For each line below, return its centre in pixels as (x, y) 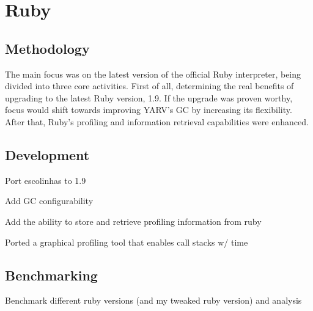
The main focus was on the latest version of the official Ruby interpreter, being (153, 74)
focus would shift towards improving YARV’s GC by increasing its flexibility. (149, 110)
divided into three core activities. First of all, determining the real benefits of (149, 86)
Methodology (47, 48)
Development (47, 154)
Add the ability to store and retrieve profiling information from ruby (133, 221)
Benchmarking (51, 275)
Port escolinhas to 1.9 (46, 180)
